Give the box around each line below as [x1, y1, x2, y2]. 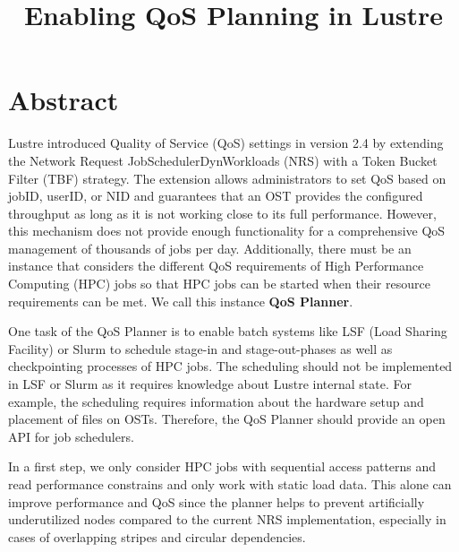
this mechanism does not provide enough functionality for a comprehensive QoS [8, 221, 446, 240]
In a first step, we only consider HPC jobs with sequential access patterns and [8, 457, 437, 476]
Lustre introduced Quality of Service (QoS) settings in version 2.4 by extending [8, 134, 444, 152]
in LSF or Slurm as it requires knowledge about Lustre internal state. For [8, 375, 412, 393]
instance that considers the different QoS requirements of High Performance [8, 256, 424, 275]
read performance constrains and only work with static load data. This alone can [8, 475, 452, 493]
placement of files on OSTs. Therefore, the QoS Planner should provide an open [8, 410, 446, 428]
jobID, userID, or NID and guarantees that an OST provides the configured [8, 186, 423, 205]
